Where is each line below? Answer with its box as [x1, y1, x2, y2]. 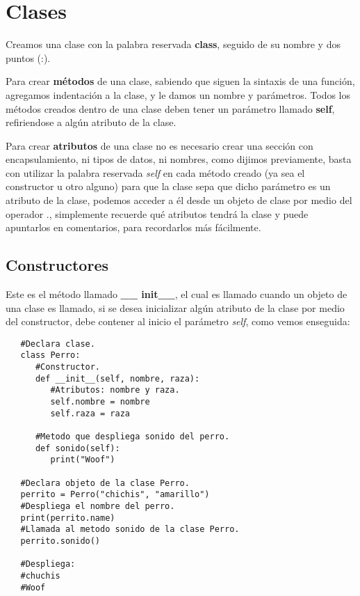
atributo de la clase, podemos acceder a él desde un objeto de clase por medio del [6, 193, 352, 207]
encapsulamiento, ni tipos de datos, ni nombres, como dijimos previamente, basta [6, 152, 352, 166]
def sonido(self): [35, 443, 120, 453]
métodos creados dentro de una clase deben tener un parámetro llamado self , [6, 101, 335, 116]
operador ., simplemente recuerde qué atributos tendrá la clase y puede [6, 206, 309, 221]
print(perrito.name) [20, 512, 115, 523]
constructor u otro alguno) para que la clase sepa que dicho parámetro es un [6, 179, 331, 194]
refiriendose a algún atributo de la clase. [6, 115, 177, 130]
